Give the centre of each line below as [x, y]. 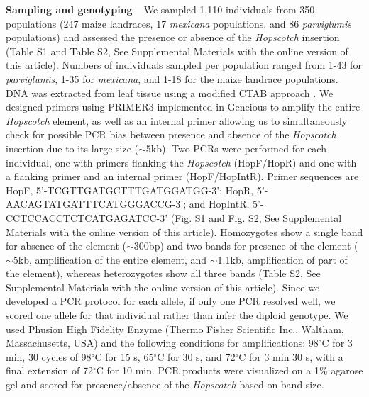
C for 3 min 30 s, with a [291, 356]
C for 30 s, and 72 [196, 356]
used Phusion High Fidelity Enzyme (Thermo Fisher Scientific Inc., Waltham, [175, 329]
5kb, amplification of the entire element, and [110, 259]
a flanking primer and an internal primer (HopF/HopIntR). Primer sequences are [182, 176]
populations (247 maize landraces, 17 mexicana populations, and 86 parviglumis [179, 23]
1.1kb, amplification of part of [282, 259]
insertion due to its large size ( [72, 148]
